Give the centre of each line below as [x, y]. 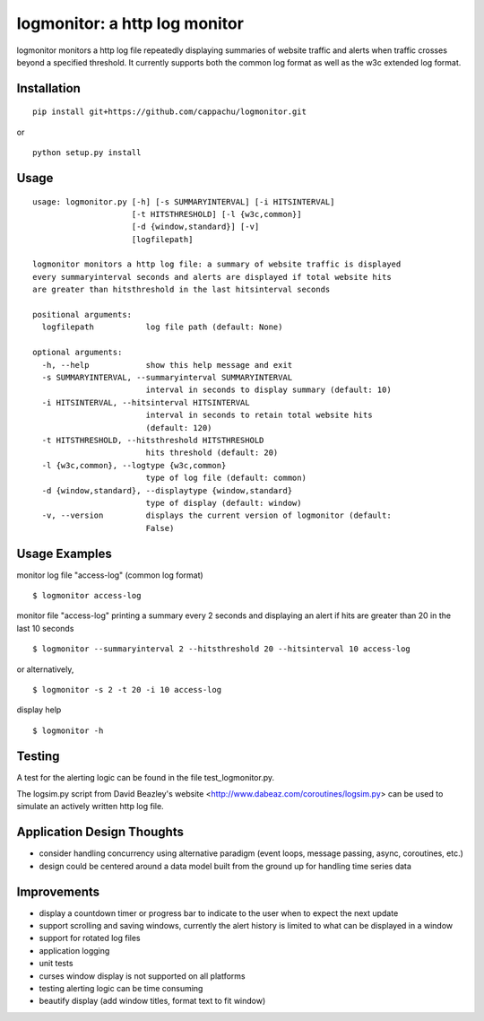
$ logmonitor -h [68, 730]
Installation [48, 88]
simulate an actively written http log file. [91, 807]
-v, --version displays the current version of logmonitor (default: [216, 515]
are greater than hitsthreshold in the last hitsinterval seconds [181, 290]
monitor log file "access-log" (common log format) [110, 575]
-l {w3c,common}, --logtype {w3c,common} [134, 465]
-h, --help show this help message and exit [167, 365]
